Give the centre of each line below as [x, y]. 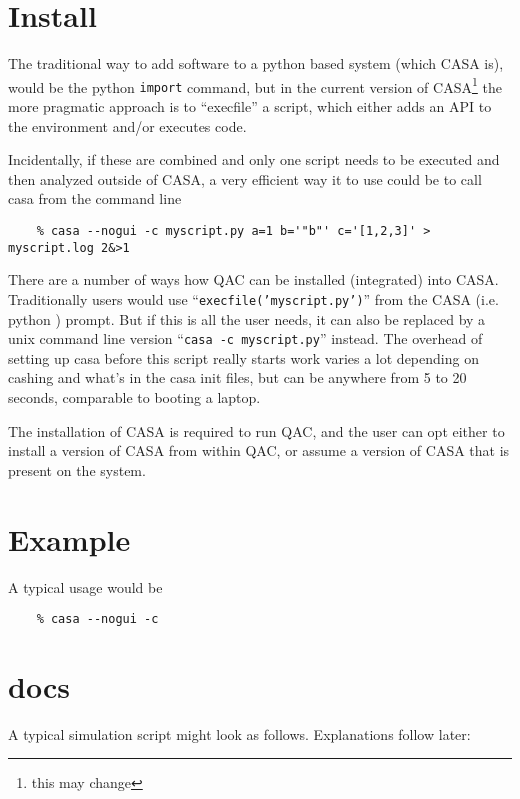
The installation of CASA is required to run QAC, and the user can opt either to [256, 430]
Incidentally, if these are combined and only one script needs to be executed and [254, 159]
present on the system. [77, 469]
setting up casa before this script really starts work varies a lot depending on [243, 357]
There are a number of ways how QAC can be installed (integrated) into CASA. [253, 279]
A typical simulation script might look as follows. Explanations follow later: [239, 733]
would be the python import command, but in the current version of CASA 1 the [255, 85]
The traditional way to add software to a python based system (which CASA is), [256, 63]
